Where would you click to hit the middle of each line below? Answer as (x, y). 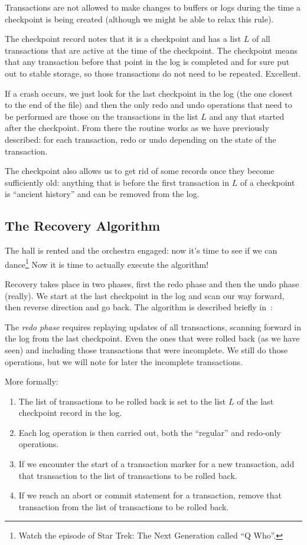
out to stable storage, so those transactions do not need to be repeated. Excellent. (153, 73)
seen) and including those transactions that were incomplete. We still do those (146, 349)
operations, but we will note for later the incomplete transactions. (124, 361)
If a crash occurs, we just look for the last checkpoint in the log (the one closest (149, 93)
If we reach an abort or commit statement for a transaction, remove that (150, 495)
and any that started (247, 116)
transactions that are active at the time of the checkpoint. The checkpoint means (151, 50)
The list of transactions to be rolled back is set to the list (122, 401)
